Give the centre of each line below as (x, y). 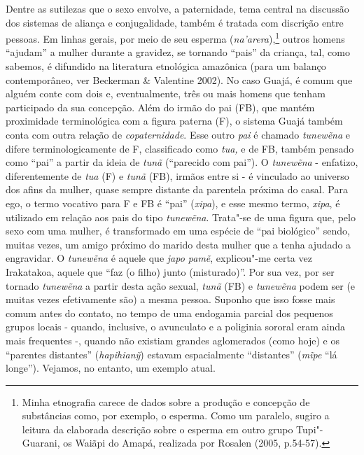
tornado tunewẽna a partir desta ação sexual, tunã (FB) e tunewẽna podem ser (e (181, 285)
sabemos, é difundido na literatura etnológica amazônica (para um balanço (166, 66)
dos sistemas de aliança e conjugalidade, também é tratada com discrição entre (175, 22)
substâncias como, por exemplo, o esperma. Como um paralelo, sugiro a (176, 415)
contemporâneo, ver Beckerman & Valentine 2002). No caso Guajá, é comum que (179, 79)
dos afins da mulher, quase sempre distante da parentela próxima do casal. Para (177, 189)
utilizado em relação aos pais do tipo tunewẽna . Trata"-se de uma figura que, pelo (181, 217)
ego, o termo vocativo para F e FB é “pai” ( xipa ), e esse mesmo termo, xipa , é (173, 203)
